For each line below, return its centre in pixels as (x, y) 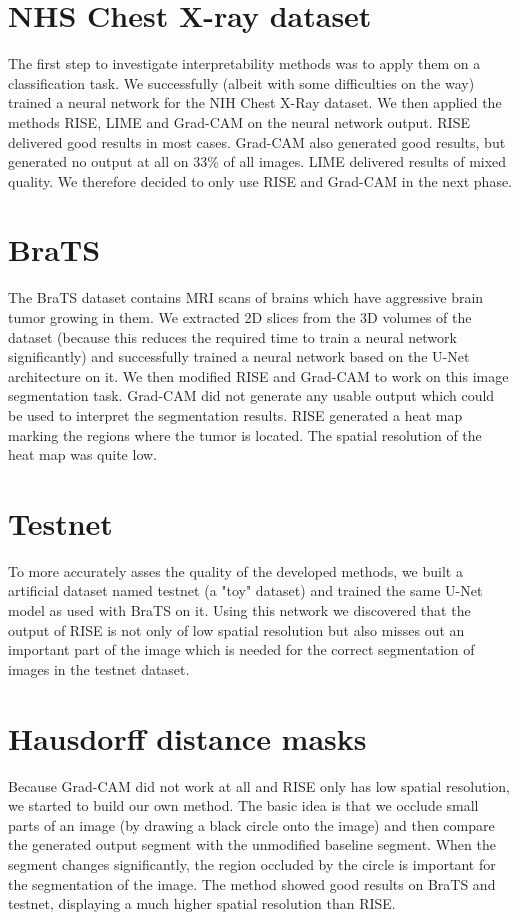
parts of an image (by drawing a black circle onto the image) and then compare (251, 824)
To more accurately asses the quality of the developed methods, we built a (235, 570)
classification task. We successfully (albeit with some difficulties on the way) (241, 82)
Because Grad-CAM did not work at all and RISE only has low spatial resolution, (259, 785)
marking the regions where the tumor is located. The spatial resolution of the (245, 434)
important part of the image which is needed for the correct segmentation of (241, 649)
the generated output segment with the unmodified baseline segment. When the (252, 844)
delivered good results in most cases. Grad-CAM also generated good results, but (257, 141)
